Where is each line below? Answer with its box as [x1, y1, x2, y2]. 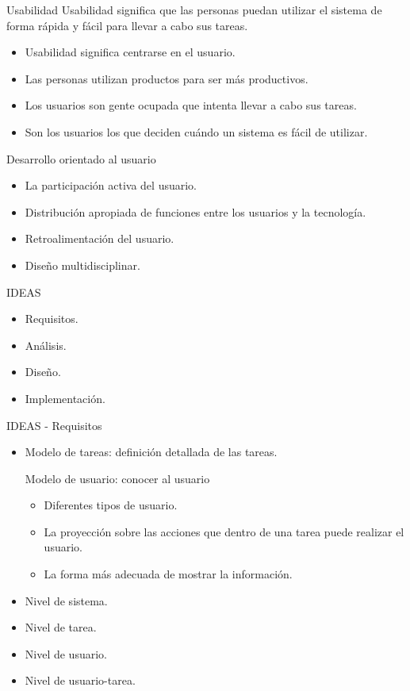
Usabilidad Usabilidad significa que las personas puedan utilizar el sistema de [6, 2, 382, 17]
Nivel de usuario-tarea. [25, 672, 136, 689]
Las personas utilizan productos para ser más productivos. [25, 70, 308, 86]
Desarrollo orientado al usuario [6, 150, 156, 167]
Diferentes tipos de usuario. [44, 497, 178, 513]
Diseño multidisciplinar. [25, 256, 140, 273]
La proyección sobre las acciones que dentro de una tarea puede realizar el [44, 523, 404, 539]
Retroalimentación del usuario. [25, 230, 174, 247]
